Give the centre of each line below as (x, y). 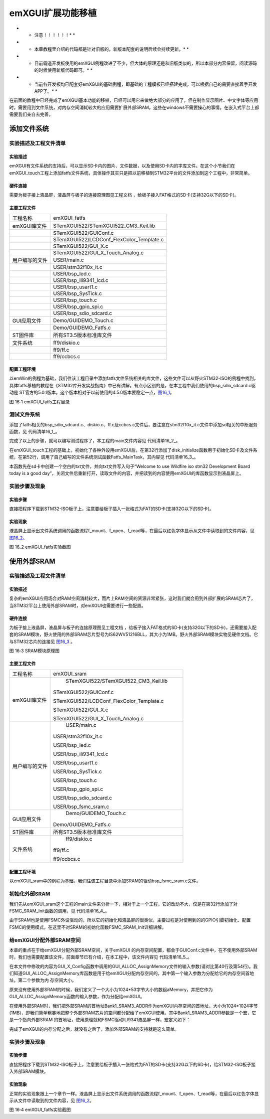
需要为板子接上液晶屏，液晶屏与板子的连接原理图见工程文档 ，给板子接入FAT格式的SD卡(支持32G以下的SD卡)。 (124, 195)
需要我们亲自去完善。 (31, 114)
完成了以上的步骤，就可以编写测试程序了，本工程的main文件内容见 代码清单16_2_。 (95, 441)
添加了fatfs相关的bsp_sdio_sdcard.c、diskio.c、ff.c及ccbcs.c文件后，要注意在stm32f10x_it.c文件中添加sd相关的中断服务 (133, 424)
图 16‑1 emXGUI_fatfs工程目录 (39, 402)
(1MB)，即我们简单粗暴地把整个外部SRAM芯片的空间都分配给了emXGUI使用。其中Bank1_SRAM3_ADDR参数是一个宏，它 (133, 1013)
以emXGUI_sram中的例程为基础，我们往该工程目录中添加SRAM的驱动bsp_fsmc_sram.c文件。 (105, 881)
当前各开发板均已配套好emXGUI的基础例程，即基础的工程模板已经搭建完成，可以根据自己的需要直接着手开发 (146, 84)
